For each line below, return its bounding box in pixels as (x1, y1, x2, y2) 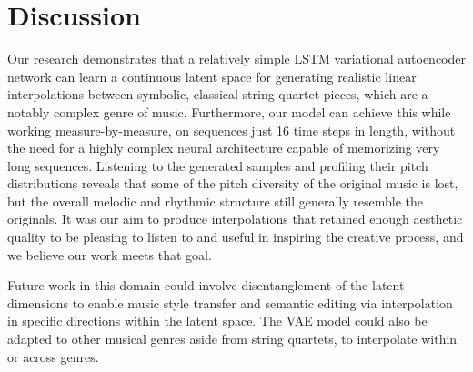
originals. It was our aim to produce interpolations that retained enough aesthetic (7, 209, 463, 228)
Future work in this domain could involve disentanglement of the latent (7, 276, 405, 295)
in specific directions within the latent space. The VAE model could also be (7, 311, 428, 330)
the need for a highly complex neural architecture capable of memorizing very (7, 138, 440, 157)
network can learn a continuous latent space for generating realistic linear (7, 66, 417, 85)
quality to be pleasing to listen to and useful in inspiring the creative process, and (7, 227, 464, 246)
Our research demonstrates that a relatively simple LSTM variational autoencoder (7, 49, 466, 68)
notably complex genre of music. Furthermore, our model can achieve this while (7, 102, 451, 121)
